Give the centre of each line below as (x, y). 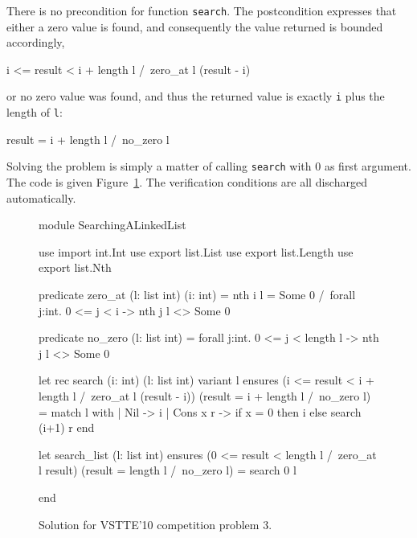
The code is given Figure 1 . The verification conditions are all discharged (187, 182)
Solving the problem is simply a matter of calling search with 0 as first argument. (209, 166)
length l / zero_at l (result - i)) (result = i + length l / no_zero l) (205, 395)
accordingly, (36, 42)
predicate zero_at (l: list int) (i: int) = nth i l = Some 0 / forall (197, 294)
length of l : (35, 112)
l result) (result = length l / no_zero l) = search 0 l (168, 470)
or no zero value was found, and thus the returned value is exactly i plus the (196, 96)
